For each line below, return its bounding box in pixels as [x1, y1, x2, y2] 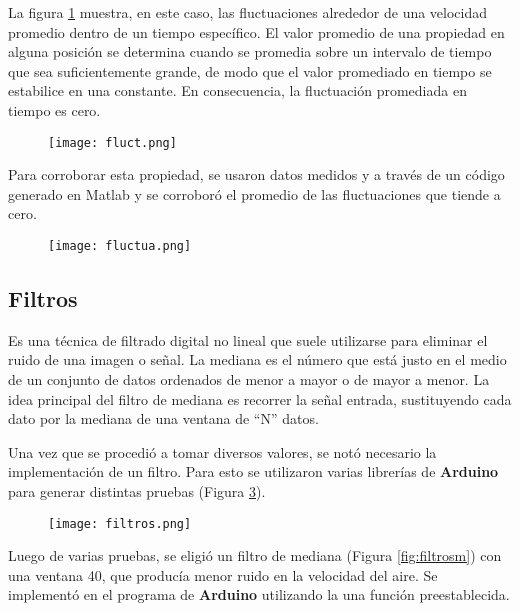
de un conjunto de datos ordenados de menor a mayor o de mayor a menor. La [8, 369, 490, 390]
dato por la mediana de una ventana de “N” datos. [8, 408, 319, 429]
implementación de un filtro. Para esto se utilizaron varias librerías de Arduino [8, 461, 499, 482]
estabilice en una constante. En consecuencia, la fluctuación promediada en [8, 80, 467, 101]
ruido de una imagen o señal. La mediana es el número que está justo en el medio [8, 349, 507, 370]
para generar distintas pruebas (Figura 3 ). [8, 481, 266, 502]
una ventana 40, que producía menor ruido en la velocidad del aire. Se [8, 564, 438, 585]
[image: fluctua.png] [48, 239, 192, 253]
